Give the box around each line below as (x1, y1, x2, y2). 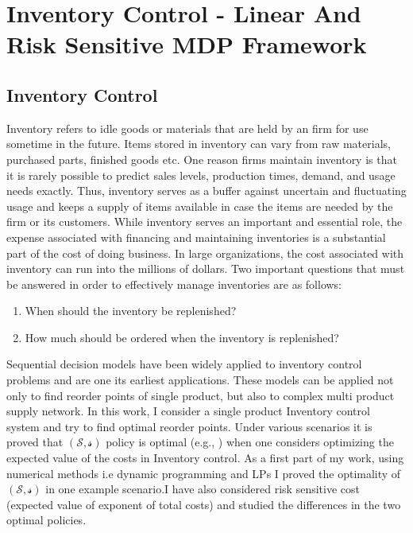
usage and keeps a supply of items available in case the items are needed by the (6, 197, 393, 214)
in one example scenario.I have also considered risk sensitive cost (45, 480, 360, 497)
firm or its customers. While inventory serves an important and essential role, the (6, 213, 403, 230)
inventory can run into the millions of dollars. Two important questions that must (6, 260, 405, 277)
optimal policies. (6, 512, 87, 528)
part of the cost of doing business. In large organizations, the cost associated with (6, 244, 404, 261)
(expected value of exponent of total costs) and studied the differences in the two (6, 496, 401, 512)
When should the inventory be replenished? (25, 302, 237, 319)
